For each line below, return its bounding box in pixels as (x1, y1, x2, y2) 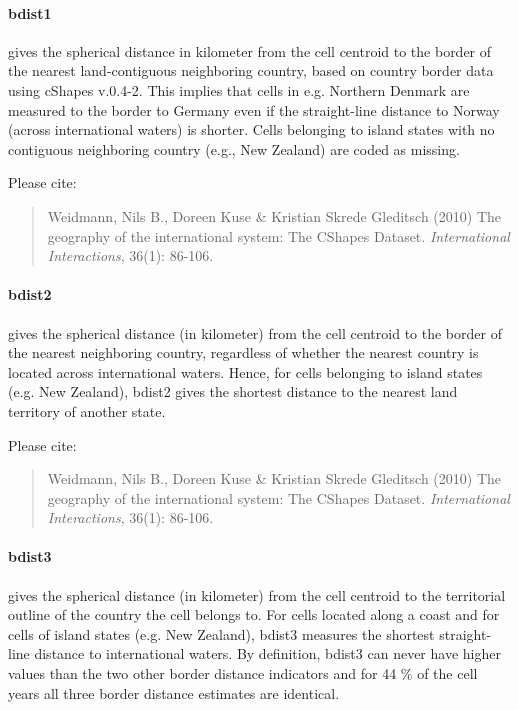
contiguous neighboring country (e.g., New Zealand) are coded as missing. (8, 138, 460, 159)
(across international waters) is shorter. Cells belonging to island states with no (8, 119, 495, 140)
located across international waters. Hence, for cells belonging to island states (8, 361, 483, 382)
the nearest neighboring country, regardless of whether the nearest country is (8, 342, 479, 363)
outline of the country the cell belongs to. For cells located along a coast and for (8, 604, 500, 625)
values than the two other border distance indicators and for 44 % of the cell (8, 663, 478, 684)
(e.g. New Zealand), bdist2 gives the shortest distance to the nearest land (8, 381, 458, 402)
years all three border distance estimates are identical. (8, 682, 340, 703)
